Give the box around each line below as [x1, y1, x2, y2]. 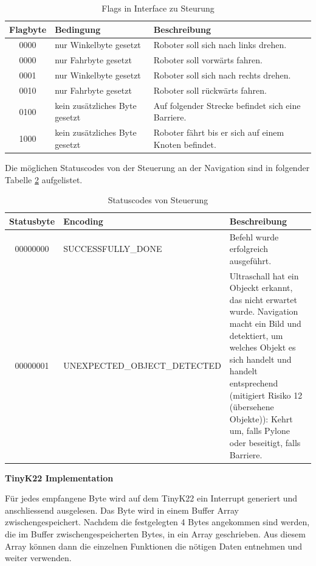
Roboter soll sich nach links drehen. [153, 38, 287, 51]
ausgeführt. [229, 254, 272, 267]
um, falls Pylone [229, 424, 290, 437]
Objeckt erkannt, [229, 281, 293, 294]
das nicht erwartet [229, 293, 297, 306]
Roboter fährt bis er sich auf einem [153, 126, 284, 139]
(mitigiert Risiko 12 [229, 388, 303, 401]
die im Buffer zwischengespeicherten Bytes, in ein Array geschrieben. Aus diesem [5, 527, 306, 540]
